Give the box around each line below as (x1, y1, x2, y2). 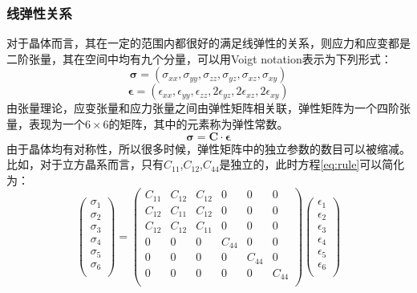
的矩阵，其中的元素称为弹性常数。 (108, 116, 289, 132)
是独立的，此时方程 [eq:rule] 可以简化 (219, 156, 405, 173)
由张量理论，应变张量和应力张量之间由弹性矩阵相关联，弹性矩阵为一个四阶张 (6, 100, 411, 116)
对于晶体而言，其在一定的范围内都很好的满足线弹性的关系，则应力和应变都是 (6, 35, 411, 51)
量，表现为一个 (6, 116, 85, 132)
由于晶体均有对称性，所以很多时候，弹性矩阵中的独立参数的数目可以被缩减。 (6, 140, 411, 157)
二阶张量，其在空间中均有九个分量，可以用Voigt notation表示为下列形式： (6, 50, 392, 67)
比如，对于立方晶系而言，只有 (6, 156, 164, 173)
